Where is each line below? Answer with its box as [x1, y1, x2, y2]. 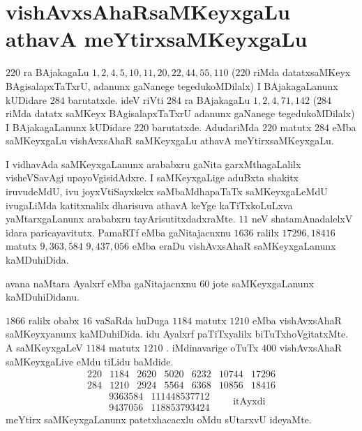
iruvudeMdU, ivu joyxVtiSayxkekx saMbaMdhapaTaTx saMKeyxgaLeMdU [6, 184, 328, 199]
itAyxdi [233, 396, 266, 407]
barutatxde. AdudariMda [151, 119, 259, 134]
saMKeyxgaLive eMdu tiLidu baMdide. [6, 354, 174, 368]
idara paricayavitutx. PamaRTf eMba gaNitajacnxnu [6, 225, 231, 239]
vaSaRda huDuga [95, 312, 169, 327]
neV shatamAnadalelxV [251, 211, 353, 226]
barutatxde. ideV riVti [68, 92, 164, 107]
